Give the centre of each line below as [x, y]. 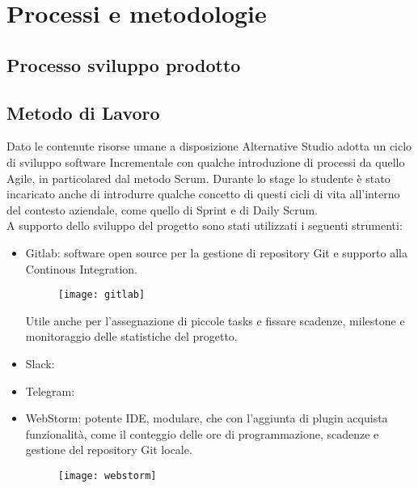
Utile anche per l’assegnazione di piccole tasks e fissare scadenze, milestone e [215, 320]
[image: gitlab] [101, 295]
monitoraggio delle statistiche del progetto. [131, 336]
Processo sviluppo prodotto [124, 64]
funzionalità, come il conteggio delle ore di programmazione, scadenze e [202, 433]
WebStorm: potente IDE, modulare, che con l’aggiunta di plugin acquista [207, 418]
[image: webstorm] [107, 475]
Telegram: [50, 390]
